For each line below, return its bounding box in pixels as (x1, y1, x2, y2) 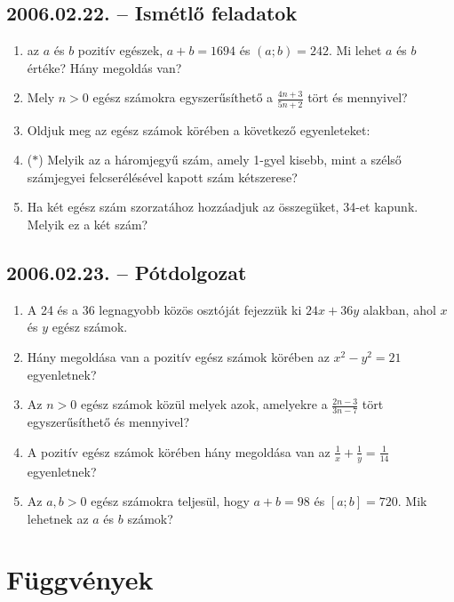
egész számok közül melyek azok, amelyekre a (80, 395, 328, 413)
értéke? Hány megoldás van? (27, 58, 182, 76)
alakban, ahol (362, 300, 436, 318)
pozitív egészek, (77, 41, 163, 60)
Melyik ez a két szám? (27, 215, 148, 234)
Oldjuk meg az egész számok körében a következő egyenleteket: (27, 120, 370, 139)
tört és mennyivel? (307, 88, 408, 107)
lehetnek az (27, 509, 89, 527)
